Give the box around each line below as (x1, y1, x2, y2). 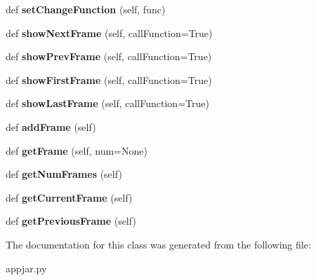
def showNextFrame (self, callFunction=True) (6, 25, 213, 40)
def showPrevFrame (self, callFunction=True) (6, 49, 212, 64)
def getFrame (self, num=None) (6, 143, 147, 157)
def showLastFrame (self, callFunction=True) (6, 96, 209, 111)
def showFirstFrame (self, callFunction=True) (6, 72, 212, 87)
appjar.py (6, 260, 47, 275)
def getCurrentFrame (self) (6, 190, 133, 204)
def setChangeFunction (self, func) (6, 2, 166, 16)
